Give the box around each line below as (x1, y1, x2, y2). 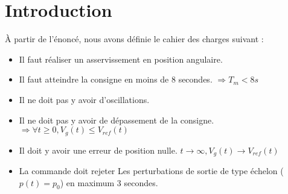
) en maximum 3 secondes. (60, 176, 158, 189)
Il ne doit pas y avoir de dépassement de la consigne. (19, 113, 214, 126)
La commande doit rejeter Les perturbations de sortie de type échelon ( (19, 164, 284, 177)
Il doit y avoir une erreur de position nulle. (19, 143, 178, 156)
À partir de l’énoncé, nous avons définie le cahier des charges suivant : (5, 33, 264, 45)
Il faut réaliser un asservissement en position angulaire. (19, 52, 223, 65)
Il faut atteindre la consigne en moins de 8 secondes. (19, 73, 213, 86)
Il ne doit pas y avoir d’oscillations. (19, 93, 150, 105)
